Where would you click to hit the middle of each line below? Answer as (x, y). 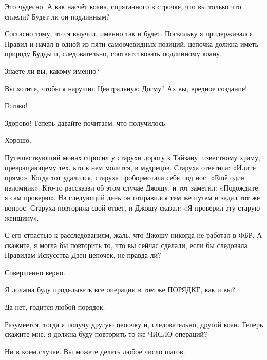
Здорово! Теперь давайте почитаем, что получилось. (86, 122)
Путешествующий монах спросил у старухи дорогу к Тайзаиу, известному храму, (132, 157)
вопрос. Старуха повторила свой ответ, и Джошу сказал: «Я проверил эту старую (132, 207)
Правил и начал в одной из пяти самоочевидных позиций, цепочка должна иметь (131, 43)
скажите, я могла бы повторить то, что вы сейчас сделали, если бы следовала (126, 245)
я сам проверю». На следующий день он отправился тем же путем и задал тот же (132, 197)
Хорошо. (18, 140)
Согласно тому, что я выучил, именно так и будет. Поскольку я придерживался (129, 34)
